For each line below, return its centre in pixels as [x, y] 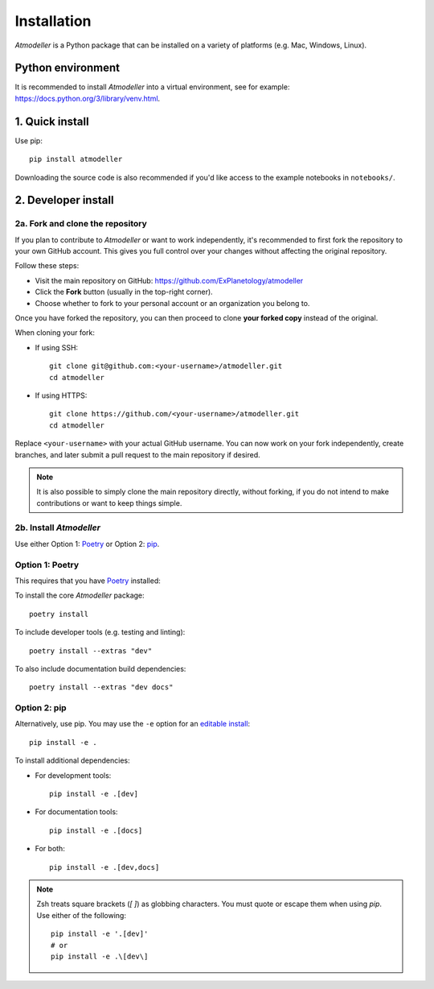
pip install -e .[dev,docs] [104, 867]
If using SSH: [57, 347]
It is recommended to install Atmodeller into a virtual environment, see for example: [152, 87]
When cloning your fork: [55, 333]
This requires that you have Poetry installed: [88, 581]
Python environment [68, 68]
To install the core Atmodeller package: [80, 595]
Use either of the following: [81, 915]
